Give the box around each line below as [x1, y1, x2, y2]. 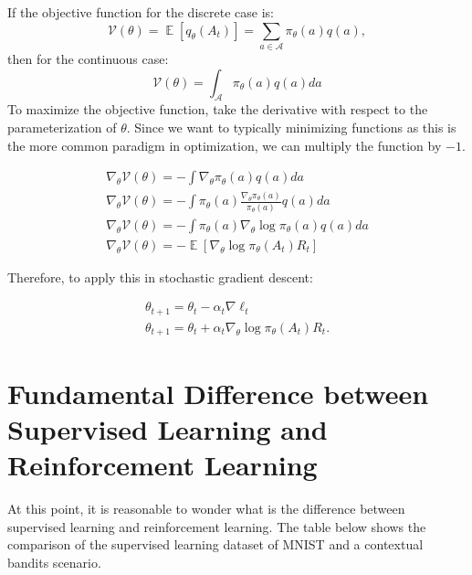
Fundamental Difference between [7, 374, 429, 411]
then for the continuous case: [7, 48, 169, 68]
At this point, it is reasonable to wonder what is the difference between [7, 498, 405, 517]
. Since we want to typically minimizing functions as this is [126, 117, 456, 136]
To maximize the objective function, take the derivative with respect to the [7, 100, 428, 119]
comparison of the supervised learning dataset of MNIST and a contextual [7, 535, 424, 554]
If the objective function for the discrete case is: [7, 3, 274, 21]
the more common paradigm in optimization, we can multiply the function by [7, 135, 442, 154]
